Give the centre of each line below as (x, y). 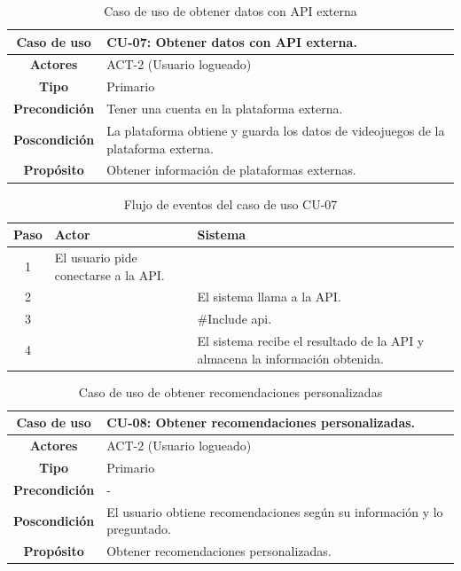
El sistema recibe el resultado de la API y (311, 341)
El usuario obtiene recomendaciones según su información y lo (275, 511)
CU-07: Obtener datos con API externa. (232, 41)
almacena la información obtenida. (290, 358)
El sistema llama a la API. (269, 297)
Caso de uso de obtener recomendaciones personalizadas (230, 391)
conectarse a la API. (109, 274)
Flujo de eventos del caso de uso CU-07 (230, 203)
